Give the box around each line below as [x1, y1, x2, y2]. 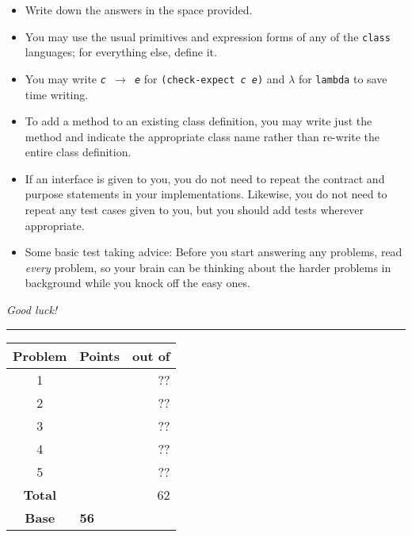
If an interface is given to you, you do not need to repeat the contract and [25, 170, 385, 186]
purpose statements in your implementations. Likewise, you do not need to [25, 186, 387, 202]
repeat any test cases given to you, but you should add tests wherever [25, 201, 364, 218]
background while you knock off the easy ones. [25, 274, 250, 291]
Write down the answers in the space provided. [25, 2, 253, 17]
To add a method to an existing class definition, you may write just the [25, 113, 372, 129]
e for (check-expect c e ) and [134, 70, 285, 86]
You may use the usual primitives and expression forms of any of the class [25, 28, 391, 44]
